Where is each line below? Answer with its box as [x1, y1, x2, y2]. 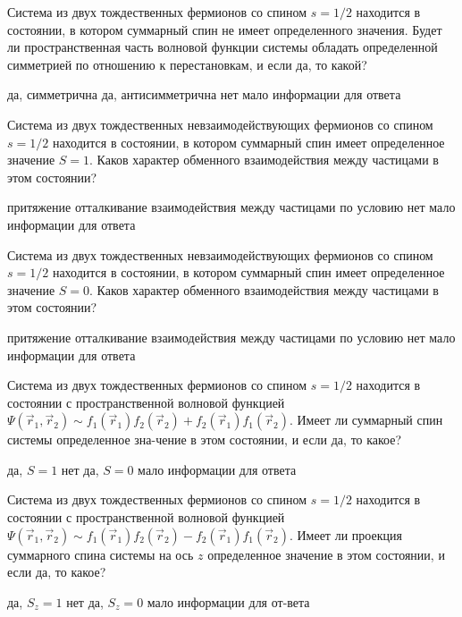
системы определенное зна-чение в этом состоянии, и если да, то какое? [7, 430, 402, 449]
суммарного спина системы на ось [7, 545, 194, 563]
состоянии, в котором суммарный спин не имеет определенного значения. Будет [7, 20, 442, 38]
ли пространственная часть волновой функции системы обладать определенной [7, 38, 438, 56]
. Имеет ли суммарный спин [289, 410, 443, 429]
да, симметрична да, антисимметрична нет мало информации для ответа [7, 85, 401, 104]
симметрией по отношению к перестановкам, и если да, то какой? [7, 55, 367, 73]
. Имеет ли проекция [289, 525, 402, 544]
